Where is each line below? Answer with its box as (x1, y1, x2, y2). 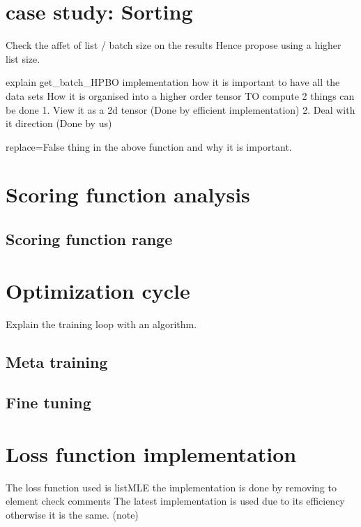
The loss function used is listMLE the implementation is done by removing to (6, 480, 337, 494)
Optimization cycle (6, 276, 190, 304)
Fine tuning (6, 392, 91, 413)
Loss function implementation (6, 439, 297, 468)
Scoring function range (6, 228, 173, 250)
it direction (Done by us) (6, 116, 112, 131)
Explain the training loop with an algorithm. (6, 316, 197, 331)
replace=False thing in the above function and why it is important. (6, 139, 292, 154)
